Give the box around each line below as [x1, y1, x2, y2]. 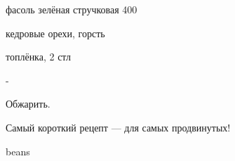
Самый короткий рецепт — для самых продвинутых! [6, 120, 231, 134]
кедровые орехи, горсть [6, 25, 105, 40]
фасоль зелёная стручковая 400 [6, 2, 137, 16]
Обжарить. [6, 96, 51, 111]
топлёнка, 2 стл [6, 49, 72, 64]
